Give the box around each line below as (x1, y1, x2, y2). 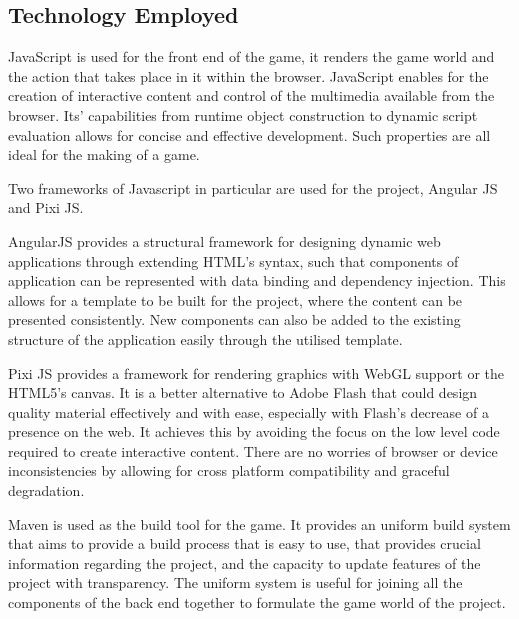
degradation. (8, 480, 85, 501)
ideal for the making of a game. (8, 144, 200, 165)
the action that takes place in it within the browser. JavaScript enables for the (8, 65, 489, 86)
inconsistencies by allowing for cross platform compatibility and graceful (8, 460, 450, 481)
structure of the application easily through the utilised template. (8, 328, 403, 349)
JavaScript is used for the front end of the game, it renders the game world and (8, 46, 495, 67)
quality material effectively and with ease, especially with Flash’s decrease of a (8, 401, 489, 422)
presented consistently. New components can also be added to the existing (8, 309, 461, 330)
